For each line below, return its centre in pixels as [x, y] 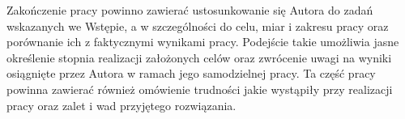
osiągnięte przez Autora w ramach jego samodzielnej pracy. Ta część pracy [191, 73]
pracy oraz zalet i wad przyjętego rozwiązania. [122, 105]
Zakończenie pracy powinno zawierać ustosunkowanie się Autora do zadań [190, 10]
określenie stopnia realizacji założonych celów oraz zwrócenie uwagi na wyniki [199, 57]
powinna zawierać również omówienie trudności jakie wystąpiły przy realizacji [200, 89]
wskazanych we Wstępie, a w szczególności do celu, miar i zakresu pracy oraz [198, 25]
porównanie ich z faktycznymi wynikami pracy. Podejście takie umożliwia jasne [203, 42]
